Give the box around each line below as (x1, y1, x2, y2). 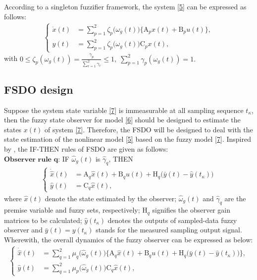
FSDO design (4, 81, 73, 97)
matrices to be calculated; (4, 215, 82, 225)
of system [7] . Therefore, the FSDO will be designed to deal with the (45, 124, 253, 134)
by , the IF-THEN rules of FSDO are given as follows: (4, 144, 168, 154)
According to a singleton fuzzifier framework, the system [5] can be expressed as (4, 1, 247, 11)
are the (224, 193, 246, 203)
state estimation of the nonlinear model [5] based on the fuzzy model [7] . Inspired (4, 134, 251, 144)
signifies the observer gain (152, 205, 230, 215)
